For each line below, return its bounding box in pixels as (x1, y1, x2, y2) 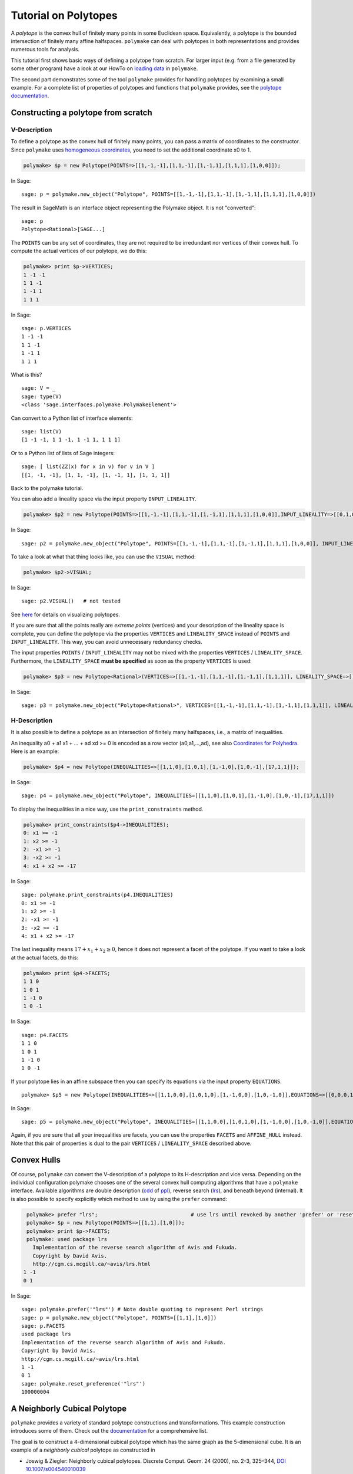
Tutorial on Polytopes (11, 9, 118, 22)
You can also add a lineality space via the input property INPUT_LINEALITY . (11, 495, 197, 502)
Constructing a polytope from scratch (11, 108, 152, 118)
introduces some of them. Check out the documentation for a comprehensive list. (11, 1427, 208, 1434)
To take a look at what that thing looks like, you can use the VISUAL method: (11, 553, 197, 560)
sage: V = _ (21, 385, 56, 391)
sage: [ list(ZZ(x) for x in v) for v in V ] (21, 463, 155, 470)
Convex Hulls (11, 1155, 61, 1165)
